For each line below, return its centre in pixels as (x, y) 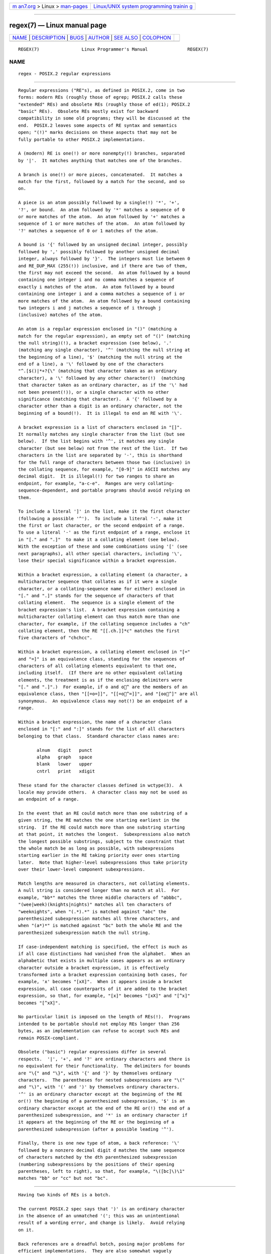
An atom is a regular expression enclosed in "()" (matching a (98, 329)
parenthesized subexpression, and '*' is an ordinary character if (103, 1115)
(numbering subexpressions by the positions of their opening (96, 1164)
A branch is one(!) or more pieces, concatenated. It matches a (100, 175)
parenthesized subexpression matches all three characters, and (99, 918)
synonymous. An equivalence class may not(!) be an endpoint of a (103, 701)
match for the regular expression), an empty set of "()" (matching (104, 336)
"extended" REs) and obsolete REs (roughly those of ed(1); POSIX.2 (104, 104)
